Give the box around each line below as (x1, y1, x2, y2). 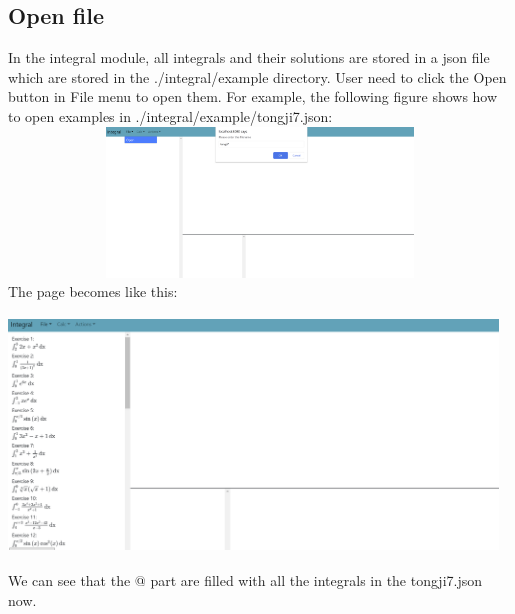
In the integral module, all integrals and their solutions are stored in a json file (8, 47, 490, 68)
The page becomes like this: (8, 281, 178, 302)
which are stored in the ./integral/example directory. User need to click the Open (8, 66, 507, 87)
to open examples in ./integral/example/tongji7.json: (8, 105, 333, 126)
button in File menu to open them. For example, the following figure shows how (8, 86, 498, 107)
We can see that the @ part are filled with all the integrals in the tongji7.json (8, 570, 483, 591)
